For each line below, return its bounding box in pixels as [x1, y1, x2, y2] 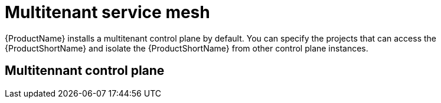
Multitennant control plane [5, 63, 165, 78]
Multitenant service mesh [5, 2, 210, 22]
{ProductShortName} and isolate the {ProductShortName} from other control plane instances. [5, 43, 368, 53]
